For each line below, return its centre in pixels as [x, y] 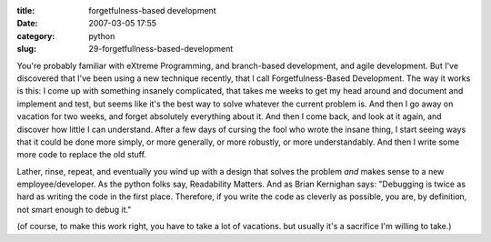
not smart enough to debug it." [74, 209]
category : [36, 35]
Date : [27, 24]
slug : [26, 49]
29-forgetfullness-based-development [161, 49]
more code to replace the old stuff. [82, 155]
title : [26, 10]
